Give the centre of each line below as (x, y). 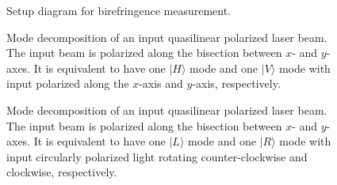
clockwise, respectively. (62, 172)
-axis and (161, 83)
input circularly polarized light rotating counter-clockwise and (157, 156)
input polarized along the (68, 83)
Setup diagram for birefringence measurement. (119, 10)
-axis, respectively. (236, 83)
